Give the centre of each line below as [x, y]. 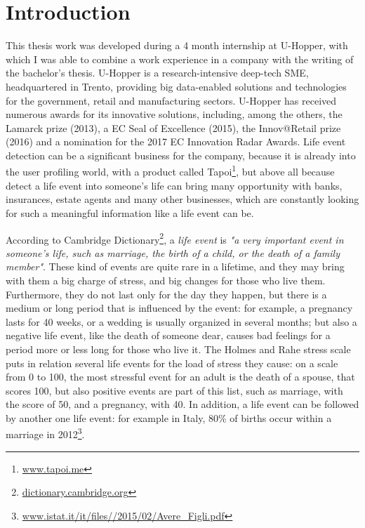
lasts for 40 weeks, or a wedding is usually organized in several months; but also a [181, 321]
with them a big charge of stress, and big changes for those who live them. [166, 280]
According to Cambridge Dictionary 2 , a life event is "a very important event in [175, 238]
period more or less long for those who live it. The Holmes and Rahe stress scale [178, 349]
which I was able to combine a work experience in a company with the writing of [180, 59]
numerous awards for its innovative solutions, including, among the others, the [174, 114]
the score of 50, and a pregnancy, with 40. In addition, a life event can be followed [182, 404]
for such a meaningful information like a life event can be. [130, 212]
